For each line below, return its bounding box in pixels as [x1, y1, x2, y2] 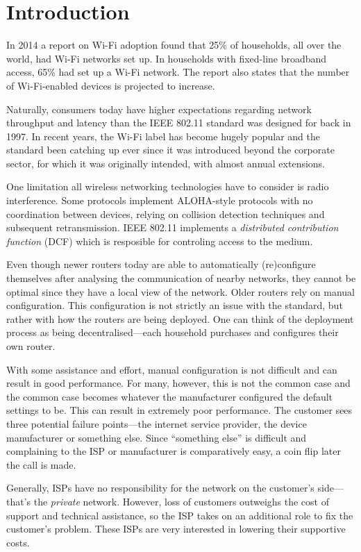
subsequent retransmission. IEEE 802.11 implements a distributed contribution [6, 220, 339, 235]
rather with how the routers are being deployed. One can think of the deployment [6, 311, 354, 326]
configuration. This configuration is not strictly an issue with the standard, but [6, 298, 343, 312]
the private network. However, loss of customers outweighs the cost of [33, 494, 329, 508]
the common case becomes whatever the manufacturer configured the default [6, 389, 333, 403]
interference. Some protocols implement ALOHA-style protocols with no [6, 193, 313, 208]
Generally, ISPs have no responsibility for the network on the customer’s [6, 480, 314, 495]
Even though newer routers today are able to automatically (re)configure [6, 257, 316, 271]
